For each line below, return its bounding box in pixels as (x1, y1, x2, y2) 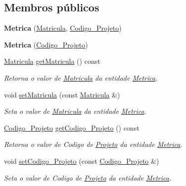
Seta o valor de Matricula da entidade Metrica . (4, 106, 146, 116)
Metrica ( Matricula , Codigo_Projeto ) (4, 23, 122, 33)
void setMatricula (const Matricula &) (4, 89, 120, 99)
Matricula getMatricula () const (4, 56, 100, 66)
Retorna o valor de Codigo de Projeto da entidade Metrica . (4, 139, 183, 149)
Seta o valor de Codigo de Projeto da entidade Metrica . (4, 172, 172, 183)
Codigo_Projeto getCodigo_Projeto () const (4, 122, 139, 133)
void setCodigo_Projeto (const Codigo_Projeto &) (4, 155, 159, 166)
